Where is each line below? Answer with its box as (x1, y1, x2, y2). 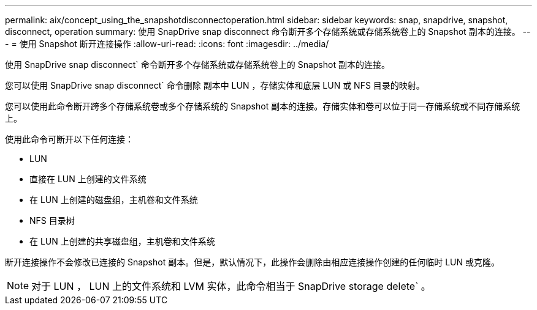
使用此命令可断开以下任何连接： (5, 134, 134, 144)
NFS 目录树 (29, 215, 75, 226)
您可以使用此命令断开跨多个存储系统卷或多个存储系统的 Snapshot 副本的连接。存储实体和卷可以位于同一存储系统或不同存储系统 (5, 101, 520, 111)
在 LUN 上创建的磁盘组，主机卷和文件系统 (29, 194, 198, 205)
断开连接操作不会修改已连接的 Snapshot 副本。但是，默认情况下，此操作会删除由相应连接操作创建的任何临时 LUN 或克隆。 (5, 257, 500, 267)
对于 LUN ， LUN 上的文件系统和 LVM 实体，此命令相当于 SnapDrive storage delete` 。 (31, 280, 431, 292)
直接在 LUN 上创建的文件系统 (29, 174, 147, 184)
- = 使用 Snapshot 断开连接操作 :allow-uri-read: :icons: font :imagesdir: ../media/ (5, 39, 329, 49)
